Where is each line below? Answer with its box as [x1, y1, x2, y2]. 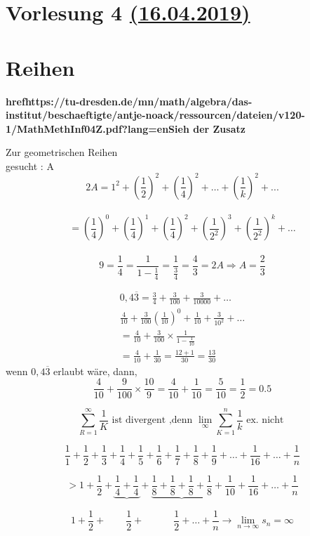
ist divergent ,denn [112, 415, 193, 426]
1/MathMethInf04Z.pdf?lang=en [6, 121, 169, 136]
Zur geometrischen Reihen [6, 145, 118, 159]
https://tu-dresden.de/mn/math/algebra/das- [25, 93, 252, 108]
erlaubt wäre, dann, [53, 363, 137, 378]
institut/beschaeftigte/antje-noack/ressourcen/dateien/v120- [6, 107, 305, 122]
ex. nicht [246, 415, 284, 426]
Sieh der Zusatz [168, 121, 245, 136]
